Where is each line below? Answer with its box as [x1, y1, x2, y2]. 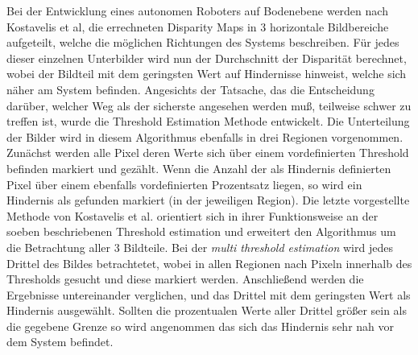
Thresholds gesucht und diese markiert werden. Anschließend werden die [6, 270, 364, 287]
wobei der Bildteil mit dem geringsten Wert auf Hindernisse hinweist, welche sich [6, 65, 407, 82]
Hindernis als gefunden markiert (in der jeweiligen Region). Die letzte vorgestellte [6, 192, 410, 208]
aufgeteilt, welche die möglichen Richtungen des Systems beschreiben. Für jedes [6, 34, 399, 51]
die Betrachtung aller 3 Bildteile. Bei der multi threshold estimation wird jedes [6, 238, 393, 255]
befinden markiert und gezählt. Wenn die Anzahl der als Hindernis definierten [6, 159, 391, 176]
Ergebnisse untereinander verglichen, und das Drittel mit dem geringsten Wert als [6, 286, 411, 303]
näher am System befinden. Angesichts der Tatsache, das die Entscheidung [6, 80, 375, 97]
